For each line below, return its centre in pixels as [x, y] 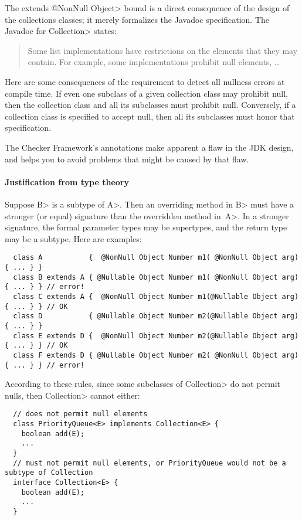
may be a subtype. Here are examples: [73, 238]
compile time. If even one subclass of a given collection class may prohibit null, [146, 93]
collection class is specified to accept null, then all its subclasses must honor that [150, 116]
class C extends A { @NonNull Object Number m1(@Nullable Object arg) [156, 296]
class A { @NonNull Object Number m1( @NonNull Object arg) [156, 258]
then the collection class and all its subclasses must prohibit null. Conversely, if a [150, 105]
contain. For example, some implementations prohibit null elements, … [154, 62]
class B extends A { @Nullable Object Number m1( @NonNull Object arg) [156, 277]
